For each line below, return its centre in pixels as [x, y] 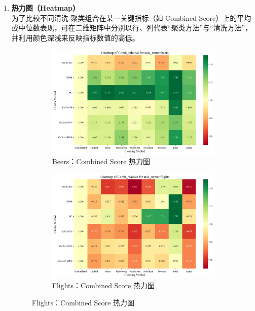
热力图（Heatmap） [46, 8]
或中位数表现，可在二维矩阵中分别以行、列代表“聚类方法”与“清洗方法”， [132, 28]
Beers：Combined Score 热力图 [101, 161]
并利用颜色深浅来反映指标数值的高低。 [75, 37]
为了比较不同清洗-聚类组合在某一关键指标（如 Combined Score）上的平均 [131, 17]
